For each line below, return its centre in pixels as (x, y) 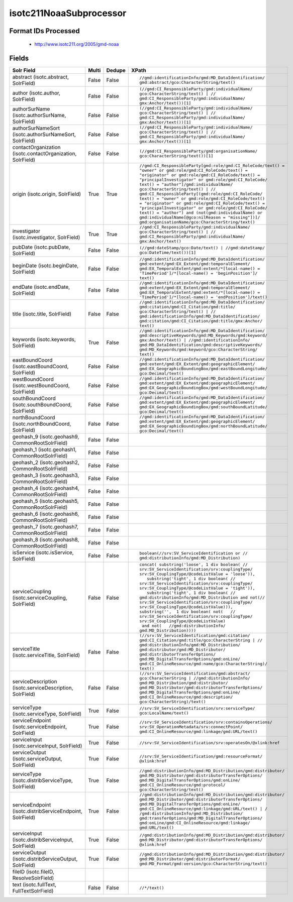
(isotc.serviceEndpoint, (40, 727)
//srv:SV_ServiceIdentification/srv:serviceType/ (197, 708)
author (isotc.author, (36, 93)
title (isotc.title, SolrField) (42, 314)
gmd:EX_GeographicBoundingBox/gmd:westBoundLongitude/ (203, 388)
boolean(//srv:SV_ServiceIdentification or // (194, 553)
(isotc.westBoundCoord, (41, 386)
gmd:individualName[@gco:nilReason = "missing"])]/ (200, 218)
